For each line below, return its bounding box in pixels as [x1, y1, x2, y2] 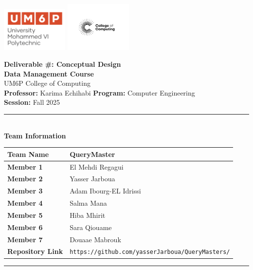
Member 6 [7, 222, 43, 232]
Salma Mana [70, 198, 107, 208]
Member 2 [7, 174, 43, 184]
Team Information [4, 130, 66, 140]
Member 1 [7, 161, 43, 172]
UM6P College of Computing [4, 78, 90, 88]
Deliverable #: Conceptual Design [4, 59, 121, 69]
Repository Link [7, 246, 63, 256]
